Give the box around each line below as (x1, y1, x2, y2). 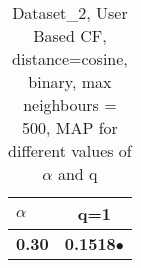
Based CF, (33, 24, 107, 47)
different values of (8, 139, 132, 162)
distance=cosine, (12, 47, 128, 70)
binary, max (28, 70, 112, 93)
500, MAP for (22, 116, 118, 139)
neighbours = (23, 93, 117, 116)
